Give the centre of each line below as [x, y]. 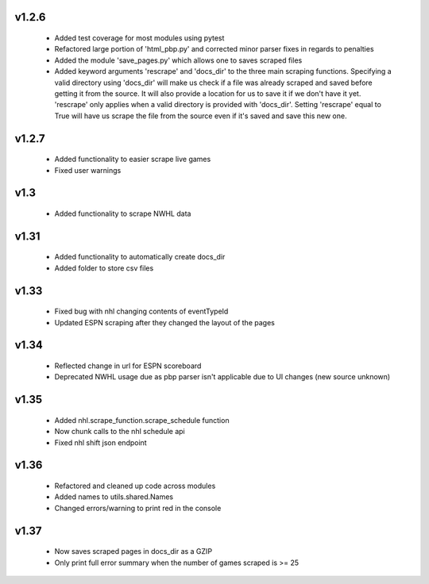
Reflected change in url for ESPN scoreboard [128, 366]
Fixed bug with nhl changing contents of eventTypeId [141, 311]
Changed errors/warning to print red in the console [138, 508]
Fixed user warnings [88, 170]
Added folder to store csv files [104, 268]
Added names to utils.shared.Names [114, 497]
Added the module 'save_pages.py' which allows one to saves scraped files [178, 60]
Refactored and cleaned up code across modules [135, 486]
